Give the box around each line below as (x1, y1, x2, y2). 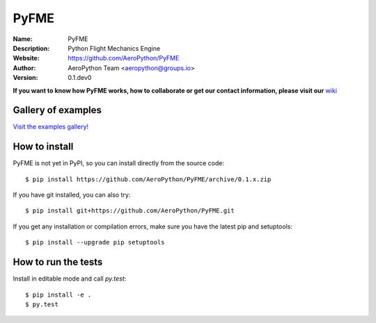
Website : (13, 54, 40, 63)
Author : (13, 63, 36, 72)
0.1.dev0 (68, 74, 92, 82)
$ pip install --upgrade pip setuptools (25, 238, 165, 247)
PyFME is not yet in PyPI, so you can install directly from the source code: (13, 159, 225, 167)
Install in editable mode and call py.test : (13, 274, 127, 283)
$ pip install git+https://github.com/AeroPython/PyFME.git (25, 207, 235, 215)
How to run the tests (13, 256, 103, 268)
